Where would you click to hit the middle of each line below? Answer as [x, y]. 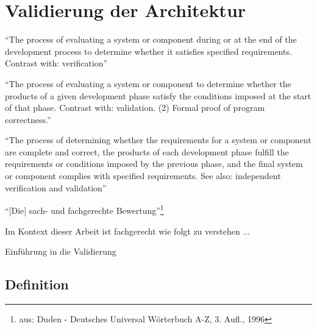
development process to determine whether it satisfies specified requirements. [148, 51]
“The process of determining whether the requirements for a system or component [158, 140]
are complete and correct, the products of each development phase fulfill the [147, 151]
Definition [37, 284]
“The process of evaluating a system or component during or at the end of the [151, 39]
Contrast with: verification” [56, 63]
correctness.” [28, 119]
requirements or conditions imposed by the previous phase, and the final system [154, 164]
